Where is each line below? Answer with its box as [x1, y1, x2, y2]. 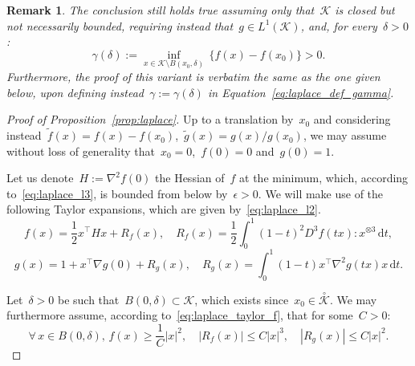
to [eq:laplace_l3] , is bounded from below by [6, 185, 228, 201]
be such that [57, 291, 120, 307]
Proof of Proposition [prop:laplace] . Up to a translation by [6, 111, 294, 128]
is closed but [335, 2, 395, 18]
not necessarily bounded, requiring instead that [6, 17, 234, 34]
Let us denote [6, 169, 74, 186]
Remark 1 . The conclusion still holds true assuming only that [6, 2, 315, 18]
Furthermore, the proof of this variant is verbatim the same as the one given [6, 68, 380, 85]
